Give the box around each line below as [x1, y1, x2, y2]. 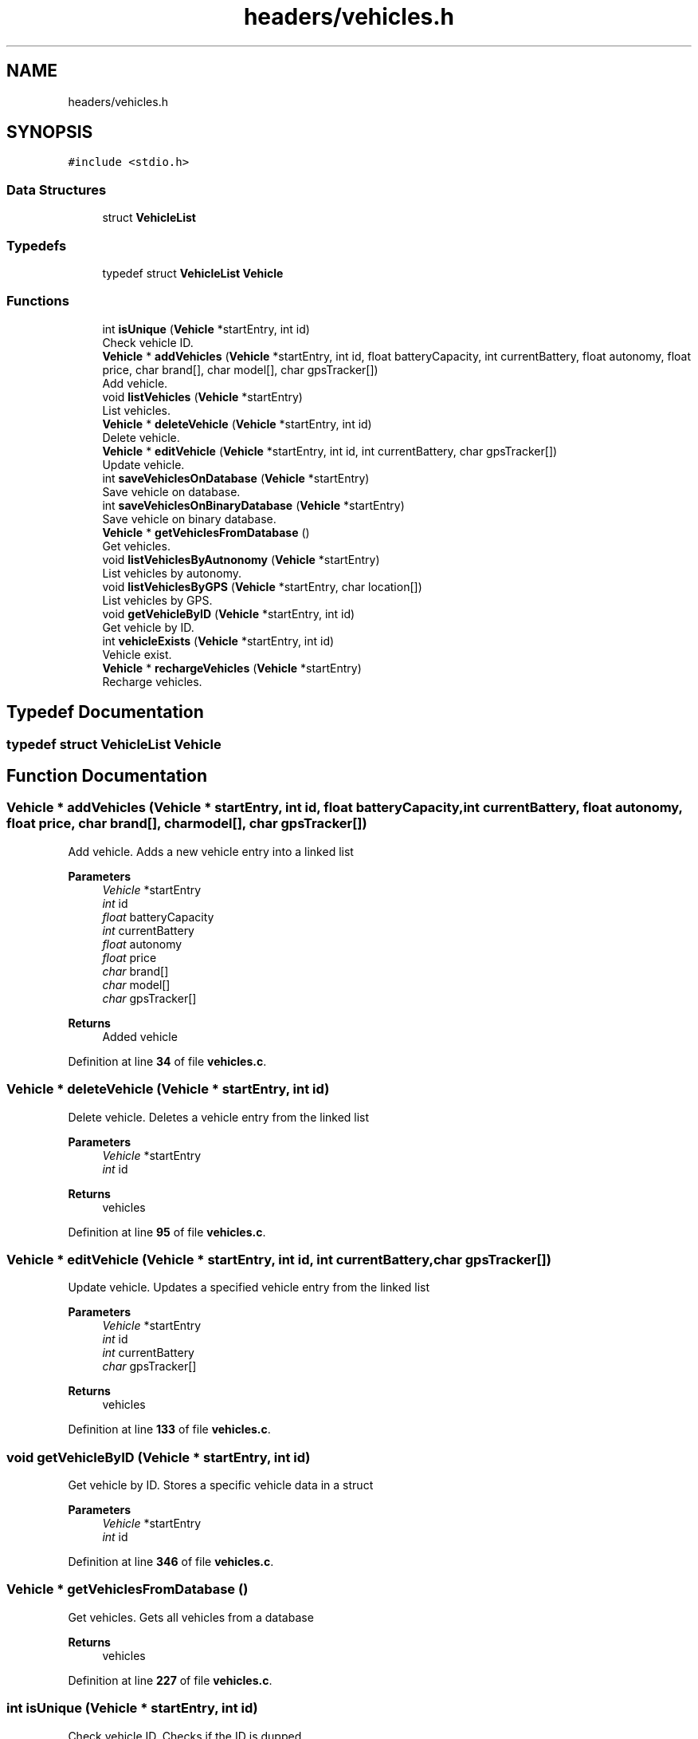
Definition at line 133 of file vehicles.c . [68, 1422, 271, 1437]
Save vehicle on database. [102, 484, 241, 499]
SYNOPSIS [6, 122, 93, 143]
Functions [6, 293, 69, 310]
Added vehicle [102, 1029, 178, 1043]
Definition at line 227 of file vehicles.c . [68, 1673, 273, 1687]
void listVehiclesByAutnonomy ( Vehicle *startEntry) [102, 552, 380, 566]
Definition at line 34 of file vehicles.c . [68, 1054, 267, 1068]
